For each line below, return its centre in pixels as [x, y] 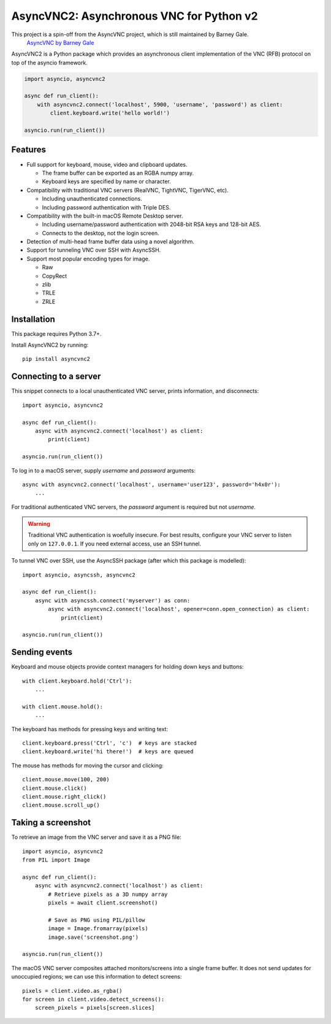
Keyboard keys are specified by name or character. [106, 181]
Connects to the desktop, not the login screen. [101, 233]
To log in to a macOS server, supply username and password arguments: [104, 470]
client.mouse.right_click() [64, 796]
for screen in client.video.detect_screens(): [93, 999]
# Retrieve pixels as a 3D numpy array [108, 894]
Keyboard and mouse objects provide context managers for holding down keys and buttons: [127, 667]
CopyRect [55, 276]
